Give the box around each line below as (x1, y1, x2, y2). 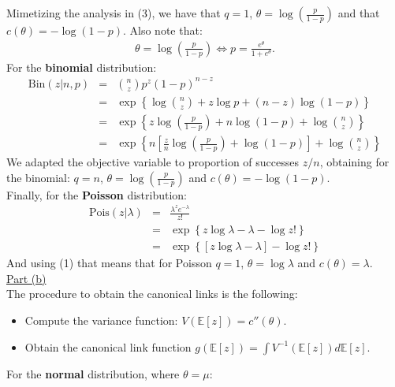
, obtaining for (319, 154, 389, 170)
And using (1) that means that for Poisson (6, 255, 212, 271)
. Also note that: (122, 22, 203, 38)
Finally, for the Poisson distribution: (6, 186, 187, 203)
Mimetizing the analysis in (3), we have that (6, 5, 221, 20)
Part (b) (6, 270, 47, 286)
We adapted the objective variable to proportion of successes (6, 154, 300, 170)
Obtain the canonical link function (24, 338, 192, 355)
